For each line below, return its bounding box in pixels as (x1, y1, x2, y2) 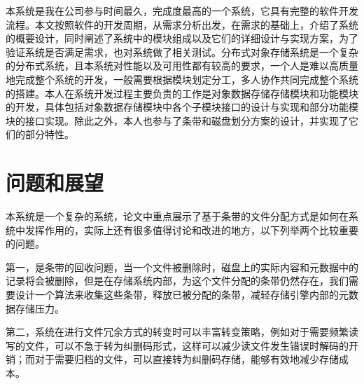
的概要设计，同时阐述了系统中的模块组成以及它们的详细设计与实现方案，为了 (6, 31, 358, 46)
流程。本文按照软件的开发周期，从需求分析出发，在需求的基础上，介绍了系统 (6, 17, 358, 32)
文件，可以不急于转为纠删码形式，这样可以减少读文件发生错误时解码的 (24, 338, 349, 352)
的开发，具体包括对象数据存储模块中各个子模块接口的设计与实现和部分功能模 (6, 100, 358, 114)
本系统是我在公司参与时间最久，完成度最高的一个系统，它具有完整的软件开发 (6, 4, 358, 18)
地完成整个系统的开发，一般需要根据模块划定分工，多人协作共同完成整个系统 (6, 71, 358, 86)
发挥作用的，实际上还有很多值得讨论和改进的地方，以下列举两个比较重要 (24, 222, 358, 237)
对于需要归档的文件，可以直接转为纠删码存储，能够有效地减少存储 (34, 352, 339, 366)
